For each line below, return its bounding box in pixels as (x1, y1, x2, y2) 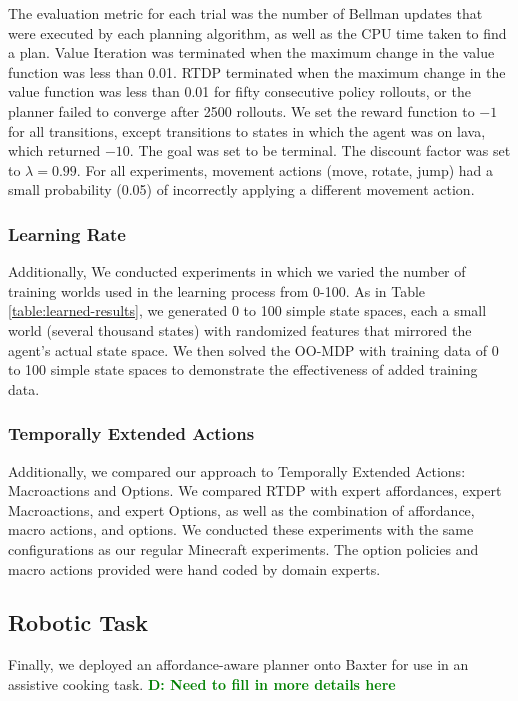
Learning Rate (8, 221, 126, 246)
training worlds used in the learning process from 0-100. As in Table (8, 280, 426, 301)
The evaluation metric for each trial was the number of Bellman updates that (8, 3, 483, 23)
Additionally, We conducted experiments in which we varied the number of (8, 261, 466, 282)
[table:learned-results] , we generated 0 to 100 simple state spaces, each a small (8, 300, 487, 321)
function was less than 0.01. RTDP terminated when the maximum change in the (8, 61, 506, 82)
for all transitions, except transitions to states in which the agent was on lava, (8, 120, 486, 141)
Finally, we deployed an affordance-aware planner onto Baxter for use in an (8, 654, 469, 675)
